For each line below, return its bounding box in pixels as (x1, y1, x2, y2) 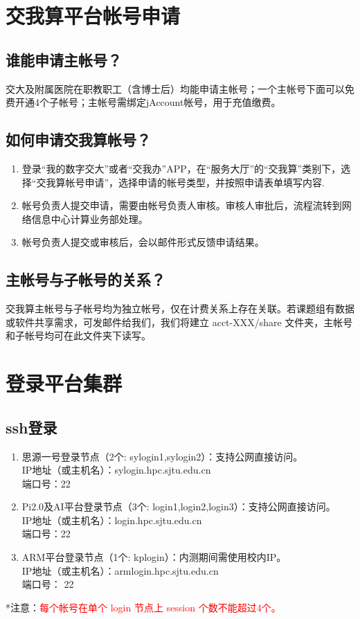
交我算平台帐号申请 (6, 1, 181, 30)
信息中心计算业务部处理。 (31, 211, 148, 226)
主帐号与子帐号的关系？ (6, 269, 165, 290)
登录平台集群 (6, 369, 123, 397)
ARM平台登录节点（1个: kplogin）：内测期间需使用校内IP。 (21, 550, 287, 564)
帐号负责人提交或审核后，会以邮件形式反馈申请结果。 (21, 235, 264, 249)
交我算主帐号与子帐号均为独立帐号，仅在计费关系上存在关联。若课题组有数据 (6, 301, 354, 316)
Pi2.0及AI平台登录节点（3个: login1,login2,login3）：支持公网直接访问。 (21, 499, 336, 514)
